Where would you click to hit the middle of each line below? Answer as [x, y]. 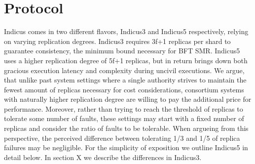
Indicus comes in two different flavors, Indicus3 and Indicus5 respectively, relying [126, 31]
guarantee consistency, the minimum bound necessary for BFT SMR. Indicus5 [122, 51]
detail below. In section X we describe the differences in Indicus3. [103, 157]
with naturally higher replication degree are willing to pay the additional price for [128, 99]
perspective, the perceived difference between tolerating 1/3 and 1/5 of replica [122, 138]
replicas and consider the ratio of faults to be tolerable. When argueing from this [126, 128]
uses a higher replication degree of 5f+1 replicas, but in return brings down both [126, 60]
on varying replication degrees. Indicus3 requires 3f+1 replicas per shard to [117, 41]
